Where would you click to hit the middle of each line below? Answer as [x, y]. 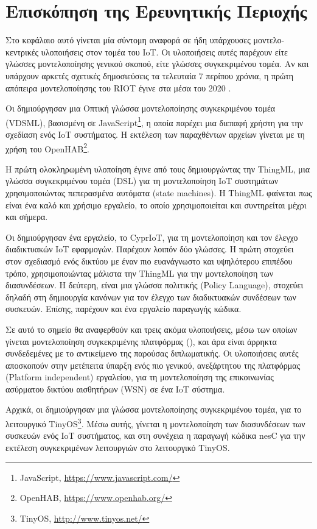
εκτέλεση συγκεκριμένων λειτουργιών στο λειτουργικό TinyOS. [118, 447]
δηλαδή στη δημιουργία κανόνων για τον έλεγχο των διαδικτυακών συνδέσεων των [151, 296]
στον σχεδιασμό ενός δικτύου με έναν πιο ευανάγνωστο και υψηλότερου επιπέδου [149, 261]
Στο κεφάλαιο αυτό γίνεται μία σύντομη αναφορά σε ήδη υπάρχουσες [128, 40]
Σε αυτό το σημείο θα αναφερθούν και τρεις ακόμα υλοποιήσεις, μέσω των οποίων [152, 329]
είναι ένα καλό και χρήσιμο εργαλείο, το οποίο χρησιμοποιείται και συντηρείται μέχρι [156, 204]
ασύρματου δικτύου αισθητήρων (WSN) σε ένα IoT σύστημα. [115, 389]
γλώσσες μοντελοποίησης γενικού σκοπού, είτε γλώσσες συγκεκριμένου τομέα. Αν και [157, 64]
